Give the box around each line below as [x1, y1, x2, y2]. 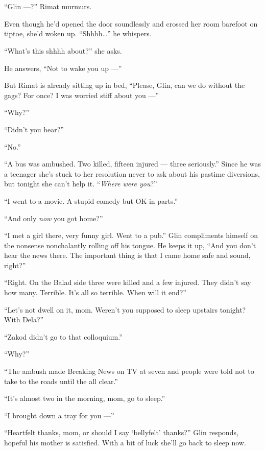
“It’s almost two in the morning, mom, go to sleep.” [4, 393, 165, 403]
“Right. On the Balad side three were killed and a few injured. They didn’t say [4, 277, 251, 288]
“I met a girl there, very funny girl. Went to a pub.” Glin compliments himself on [4, 230, 258, 241]
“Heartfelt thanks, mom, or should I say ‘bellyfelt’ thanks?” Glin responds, [4, 427, 238, 438]
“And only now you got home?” [4, 212, 103, 223]
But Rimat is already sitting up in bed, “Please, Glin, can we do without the [4, 80, 245, 90]
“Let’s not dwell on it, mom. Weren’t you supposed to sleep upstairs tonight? [4, 304, 246, 315]
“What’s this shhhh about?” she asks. [4, 45, 122, 56]
